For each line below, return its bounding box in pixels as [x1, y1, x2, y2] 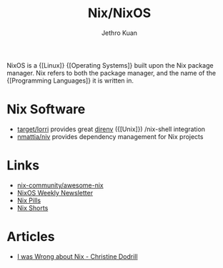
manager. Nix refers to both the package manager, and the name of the [6, 68, 216, 77]
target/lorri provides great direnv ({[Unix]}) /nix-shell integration [16, 125, 205, 133]
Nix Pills [16, 196, 41, 205]
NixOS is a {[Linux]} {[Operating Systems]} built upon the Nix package [6, 61, 214, 69]
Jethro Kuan [101, 29, 137, 37]
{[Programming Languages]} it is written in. [6, 76, 134, 85]
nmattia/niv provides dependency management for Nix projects [16, 132, 204, 140]
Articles [6, 229, 55, 244]
